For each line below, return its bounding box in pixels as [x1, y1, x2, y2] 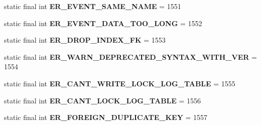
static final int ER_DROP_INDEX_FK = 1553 [4, 35, 166, 45]
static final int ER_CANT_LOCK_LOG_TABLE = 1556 [4, 95, 201, 105]
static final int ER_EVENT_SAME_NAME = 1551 [4, 1, 181, 11]
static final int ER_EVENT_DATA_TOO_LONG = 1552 [4, 18, 202, 28]
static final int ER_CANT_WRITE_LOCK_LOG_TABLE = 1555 [4, 78, 235, 88]
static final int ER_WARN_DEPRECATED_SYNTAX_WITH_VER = [4, 51, 257, 62]
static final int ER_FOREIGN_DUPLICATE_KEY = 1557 [4, 112, 208, 122]
